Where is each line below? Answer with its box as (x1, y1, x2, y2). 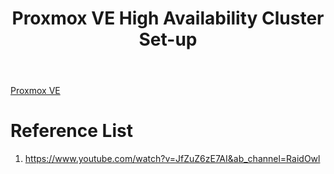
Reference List (10, 120, 133, 142)
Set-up (138, 28, 198, 51)
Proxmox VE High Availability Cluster (11, 7, 325, 30)
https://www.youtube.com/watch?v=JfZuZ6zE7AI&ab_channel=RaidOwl (24, 153, 321, 165)
